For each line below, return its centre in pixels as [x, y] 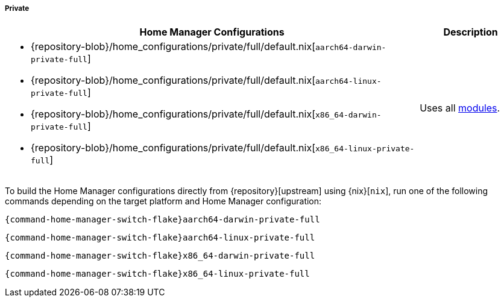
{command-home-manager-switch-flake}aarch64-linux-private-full [160, 238]
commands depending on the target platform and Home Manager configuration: [163, 201]
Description [471, 32]
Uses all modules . [460, 108]
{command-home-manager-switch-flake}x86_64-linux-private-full [157, 274]
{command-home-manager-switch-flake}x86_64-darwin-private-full [160, 256]
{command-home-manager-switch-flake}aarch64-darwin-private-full [162, 220]
